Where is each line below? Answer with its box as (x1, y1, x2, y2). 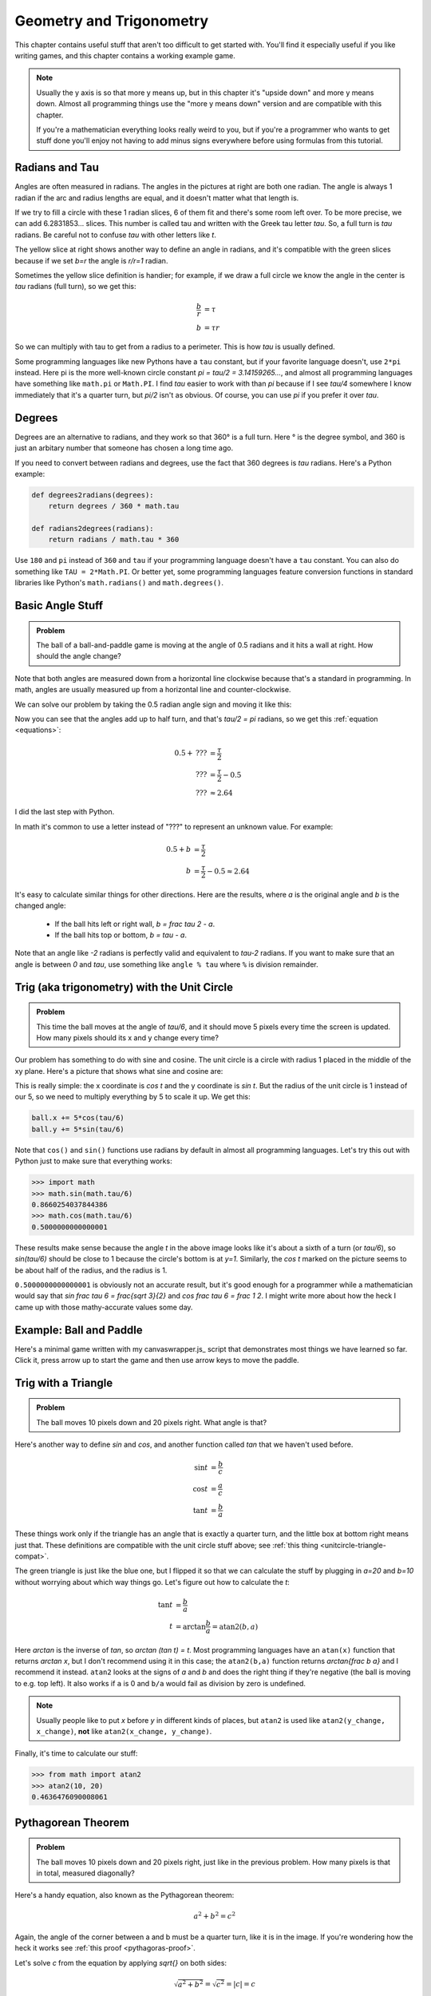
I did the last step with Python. (14, 807, 115, 817)
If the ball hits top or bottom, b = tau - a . (54, 930, 188, 940)
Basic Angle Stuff (14, 599, 104, 612)
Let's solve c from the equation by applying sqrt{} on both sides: (14, 1958, 227, 1967)
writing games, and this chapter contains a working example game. (14, 50, 235, 60)
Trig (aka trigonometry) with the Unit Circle (14, 980, 234, 994)
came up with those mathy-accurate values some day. (14, 1302, 193, 1312)
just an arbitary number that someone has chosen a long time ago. (14, 443, 234, 453)
